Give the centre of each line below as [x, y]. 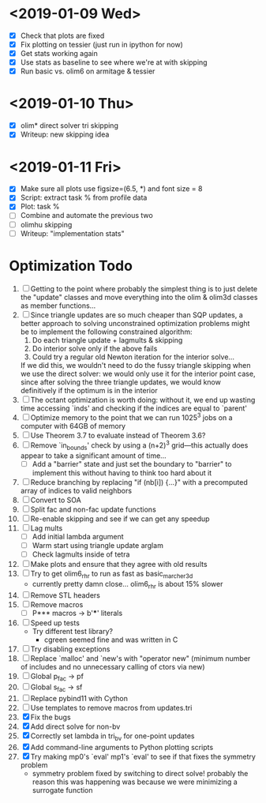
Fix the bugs [51, 717]
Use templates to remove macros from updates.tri [111, 708]
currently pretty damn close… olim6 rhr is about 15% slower [127, 585]
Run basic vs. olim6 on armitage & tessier [88, 71]
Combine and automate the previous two [86, 216]
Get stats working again [59, 54]
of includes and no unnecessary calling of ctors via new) [112, 666]
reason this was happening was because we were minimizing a [135, 782]
